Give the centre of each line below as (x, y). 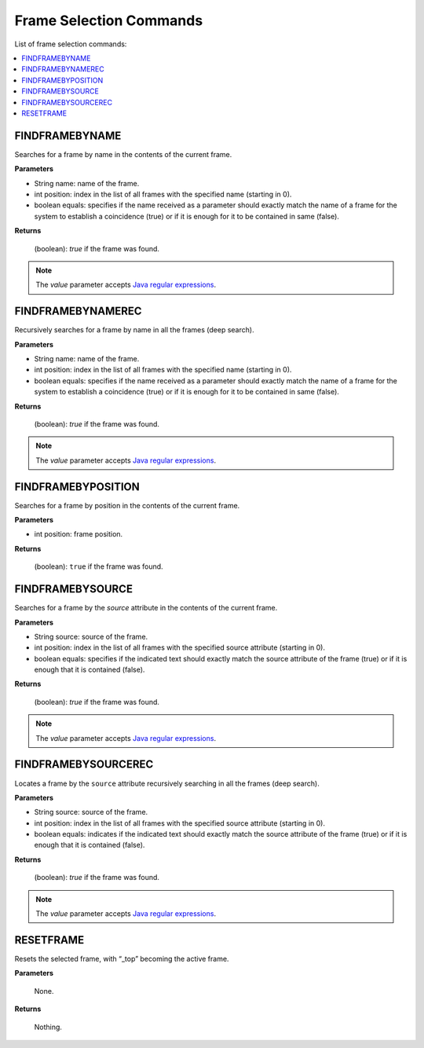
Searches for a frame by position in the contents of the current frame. (127, 505)
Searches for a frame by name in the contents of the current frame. (123, 154)
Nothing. (48, 1027)
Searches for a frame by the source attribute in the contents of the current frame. (146, 608)
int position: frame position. (79, 534)
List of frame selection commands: (71, 44)
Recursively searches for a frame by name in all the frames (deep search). (134, 330)
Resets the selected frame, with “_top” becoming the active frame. (122, 958)
